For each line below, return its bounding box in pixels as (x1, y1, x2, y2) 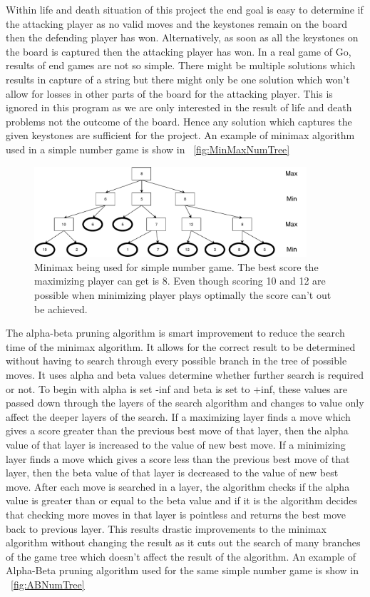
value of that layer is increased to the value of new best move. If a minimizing (6, 437, 346, 451)
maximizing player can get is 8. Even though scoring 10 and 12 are (34, 273, 326, 288)
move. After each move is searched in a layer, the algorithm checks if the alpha (6, 479, 350, 494)
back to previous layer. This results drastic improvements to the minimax (6, 521, 327, 536)
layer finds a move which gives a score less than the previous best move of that (6, 451, 350, 466)
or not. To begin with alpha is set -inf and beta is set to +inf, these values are (6, 381, 347, 396)
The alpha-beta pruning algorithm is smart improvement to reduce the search (6, 325, 345, 340)
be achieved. (34, 301, 88, 316)
